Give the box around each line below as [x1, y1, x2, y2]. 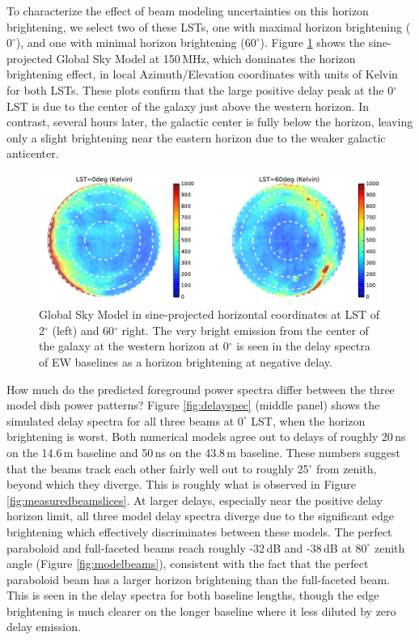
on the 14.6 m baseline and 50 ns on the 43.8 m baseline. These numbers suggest [6, 443, 401, 460]
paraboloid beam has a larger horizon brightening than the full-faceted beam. [6, 570, 390, 587]
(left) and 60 [52, 321, 115, 338]
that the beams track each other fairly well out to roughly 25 [6, 460, 309, 477]
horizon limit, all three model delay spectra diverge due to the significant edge [6, 507, 395, 524]
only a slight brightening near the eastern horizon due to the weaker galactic [6, 129, 386, 146]
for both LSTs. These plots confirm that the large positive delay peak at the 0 [6, 81, 394, 98]
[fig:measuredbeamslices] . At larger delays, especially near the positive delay [6, 491, 383, 508]
